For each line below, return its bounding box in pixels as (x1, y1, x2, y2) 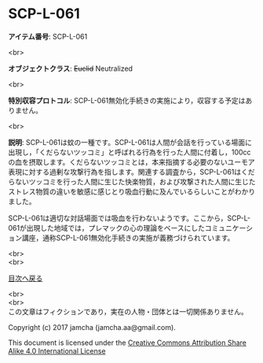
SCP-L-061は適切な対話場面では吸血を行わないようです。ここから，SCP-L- (8, 213, 251, 223)
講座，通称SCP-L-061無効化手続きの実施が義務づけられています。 (21, 233, 235, 243)
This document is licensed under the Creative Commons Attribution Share (8, 338, 247, 347)
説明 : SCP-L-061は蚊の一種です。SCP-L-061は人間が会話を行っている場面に (8, 137, 253, 146)
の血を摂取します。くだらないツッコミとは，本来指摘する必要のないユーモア (8, 157, 255, 166)
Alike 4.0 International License (8, 346, 106, 355)
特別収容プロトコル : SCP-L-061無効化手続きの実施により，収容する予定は (8, 95, 246, 105)
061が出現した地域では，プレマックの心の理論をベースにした (8, 223, 206, 232)
